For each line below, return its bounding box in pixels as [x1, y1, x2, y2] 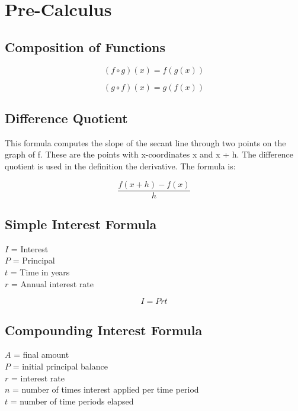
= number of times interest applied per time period [12, 383, 199, 396]
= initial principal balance [12, 360, 108, 372]
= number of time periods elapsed [10, 394, 134, 407]
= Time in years [10, 266, 70, 278]
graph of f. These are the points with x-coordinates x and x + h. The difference [5, 148, 293, 160]
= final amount [14, 348, 69, 361]
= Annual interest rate [11, 277, 94, 290]
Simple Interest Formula [5, 215, 157, 233]
